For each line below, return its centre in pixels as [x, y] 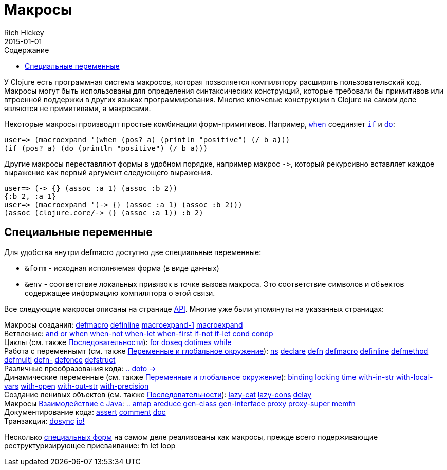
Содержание [27, 50]
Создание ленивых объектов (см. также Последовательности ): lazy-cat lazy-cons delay [158, 394]
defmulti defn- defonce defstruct [60, 359]
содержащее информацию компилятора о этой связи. [120, 293]
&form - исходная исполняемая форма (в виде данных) [122, 268]
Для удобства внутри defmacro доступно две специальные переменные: [133, 252]
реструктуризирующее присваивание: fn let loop [90, 445]
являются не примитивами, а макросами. [78, 108]
